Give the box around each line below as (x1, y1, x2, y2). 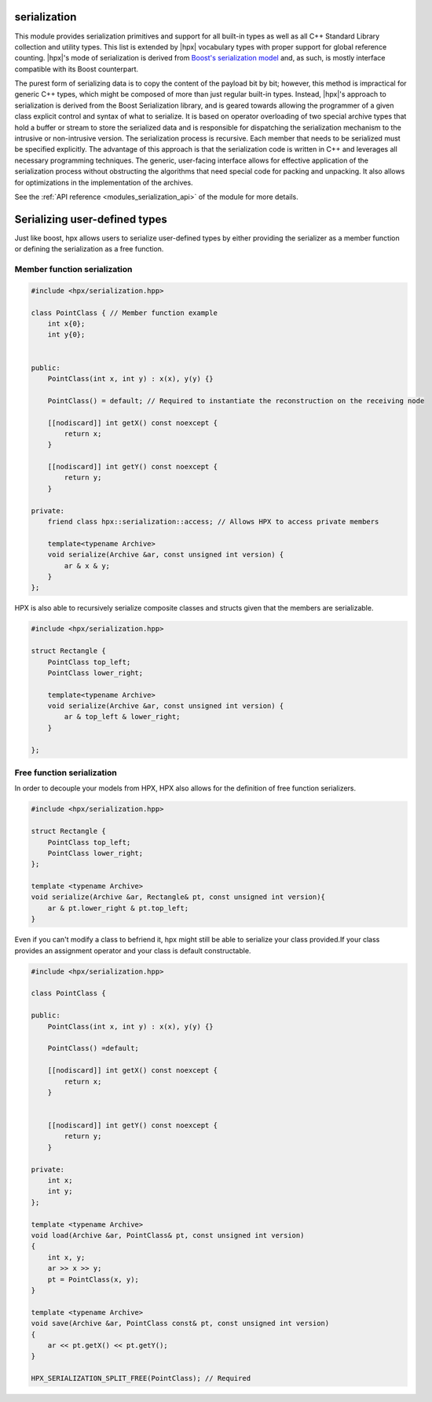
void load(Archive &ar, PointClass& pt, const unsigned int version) (31, 1231, 305, 1239)
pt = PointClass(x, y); (47, 1275, 139, 1284)
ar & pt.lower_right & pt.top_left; (47, 904, 189, 912)
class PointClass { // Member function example (31, 308, 218, 317)
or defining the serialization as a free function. (14, 244, 164, 254)
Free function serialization (14, 767, 117, 778)
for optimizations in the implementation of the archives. (14, 178, 193, 187)
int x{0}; (47, 319, 86, 328)
